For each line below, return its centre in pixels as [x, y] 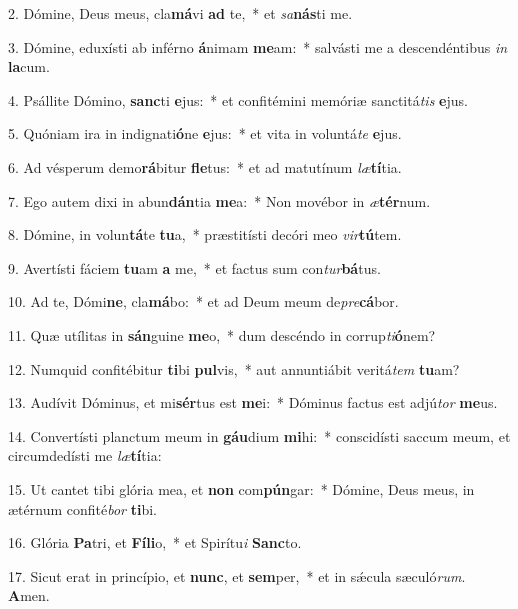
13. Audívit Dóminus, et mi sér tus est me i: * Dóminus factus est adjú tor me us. [253, 402]
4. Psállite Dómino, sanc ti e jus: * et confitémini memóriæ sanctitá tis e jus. [238, 99]
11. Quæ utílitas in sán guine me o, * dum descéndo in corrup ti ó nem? [222, 334]
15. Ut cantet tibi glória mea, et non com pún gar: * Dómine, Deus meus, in [241, 488]
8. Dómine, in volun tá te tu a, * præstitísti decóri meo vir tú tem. [205, 234]
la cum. [29, 66]
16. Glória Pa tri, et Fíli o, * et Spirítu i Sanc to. [155, 542]
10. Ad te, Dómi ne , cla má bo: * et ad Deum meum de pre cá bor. [203, 301]
